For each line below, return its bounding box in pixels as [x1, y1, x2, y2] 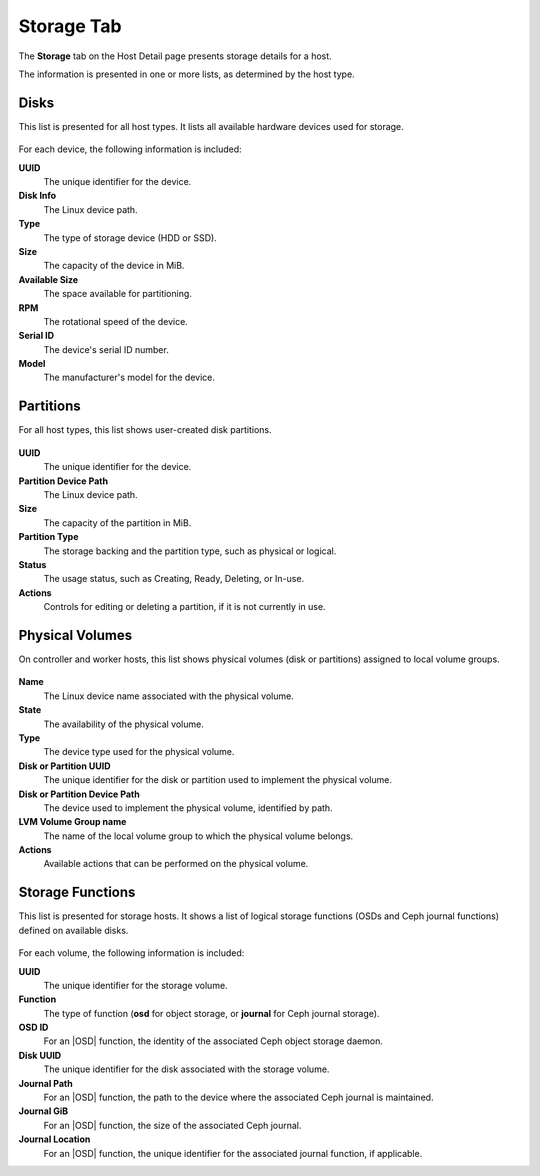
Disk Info [18, 190, 57, 202]
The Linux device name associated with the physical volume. [43, 690, 294, 702]
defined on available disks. [18, 924, 129, 936]
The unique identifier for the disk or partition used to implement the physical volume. [43, 774, 392, 786]
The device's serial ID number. [43, 343, 169, 355]
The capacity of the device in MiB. [43, 260, 185, 272]
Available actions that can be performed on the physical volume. [43, 858, 309, 870]
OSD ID [18, 1021, 49, 1034]
